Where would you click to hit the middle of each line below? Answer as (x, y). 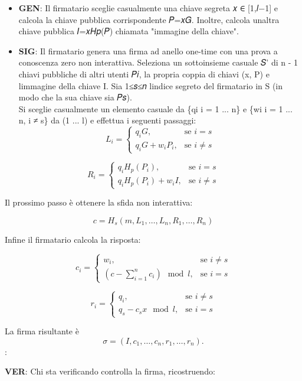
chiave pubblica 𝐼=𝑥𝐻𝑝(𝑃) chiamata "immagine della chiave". (129, 31)
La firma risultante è (42, 331)
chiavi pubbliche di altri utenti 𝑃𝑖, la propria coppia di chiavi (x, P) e (144, 74)
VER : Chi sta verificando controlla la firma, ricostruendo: (110, 371)
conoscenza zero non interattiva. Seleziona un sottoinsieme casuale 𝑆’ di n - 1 (158, 62)
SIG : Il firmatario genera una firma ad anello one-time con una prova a (148, 51)
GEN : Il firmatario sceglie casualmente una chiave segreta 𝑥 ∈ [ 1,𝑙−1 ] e (148, 8)
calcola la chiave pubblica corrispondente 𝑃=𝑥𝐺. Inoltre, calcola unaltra (149, 19)
